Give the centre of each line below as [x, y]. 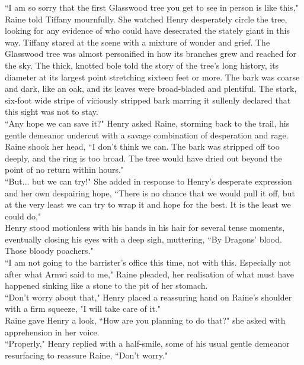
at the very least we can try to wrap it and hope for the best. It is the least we [148, 204]
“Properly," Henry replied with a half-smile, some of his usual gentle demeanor [147, 343]
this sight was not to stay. [52, 112]
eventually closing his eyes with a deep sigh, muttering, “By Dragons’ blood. [143, 239]
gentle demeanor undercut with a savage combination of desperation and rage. [147, 135]
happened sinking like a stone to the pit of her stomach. [106, 285]
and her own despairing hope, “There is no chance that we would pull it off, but [150, 193]
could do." [23, 216]
